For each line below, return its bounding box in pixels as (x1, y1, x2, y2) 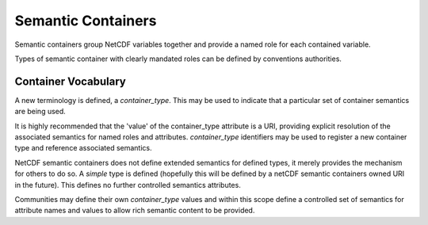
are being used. (14, 107, 67, 116)
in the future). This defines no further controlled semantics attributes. (14, 180, 241, 189)
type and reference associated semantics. (14, 143, 152, 153)
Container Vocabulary (14, 74, 127, 88)
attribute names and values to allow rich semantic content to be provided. (14, 206, 255, 215)
